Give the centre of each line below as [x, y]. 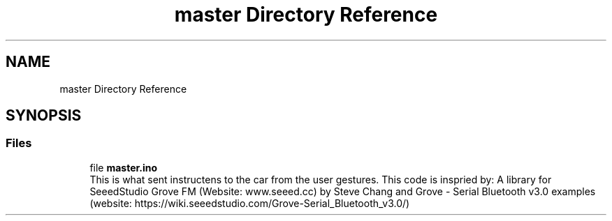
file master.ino [124, 167]
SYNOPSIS [44, 116]
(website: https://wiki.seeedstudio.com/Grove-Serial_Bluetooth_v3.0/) [250, 203]
